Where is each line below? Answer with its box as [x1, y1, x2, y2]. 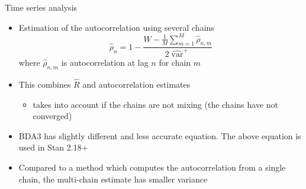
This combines [18, 78, 71, 91]
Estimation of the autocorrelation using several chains [18, 21, 214, 33]
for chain [159, 56, 191, 69]
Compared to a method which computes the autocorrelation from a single [18, 161, 286, 174]
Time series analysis [5, 1, 78, 13]
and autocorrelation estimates [82, 78, 191, 91]
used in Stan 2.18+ [18, 141, 88, 153]
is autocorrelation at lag [61, 56, 149, 69]
